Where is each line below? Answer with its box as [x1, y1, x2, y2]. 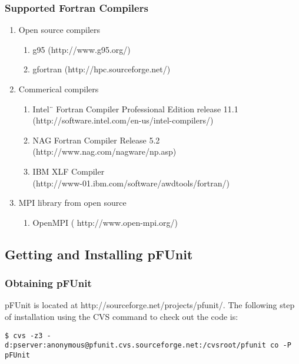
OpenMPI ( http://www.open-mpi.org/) [32, 216, 178, 228]
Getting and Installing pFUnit [5, 245, 193, 263]
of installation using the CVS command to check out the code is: [5, 310, 238, 322]
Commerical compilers [18, 83, 99, 95]
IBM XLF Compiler [32, 165, 105, 177]
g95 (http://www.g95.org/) [32, 43, 131, 55]
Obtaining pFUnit [5, 276, 92, 290]
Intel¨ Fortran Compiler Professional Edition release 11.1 [32, 102, 238, 115]
